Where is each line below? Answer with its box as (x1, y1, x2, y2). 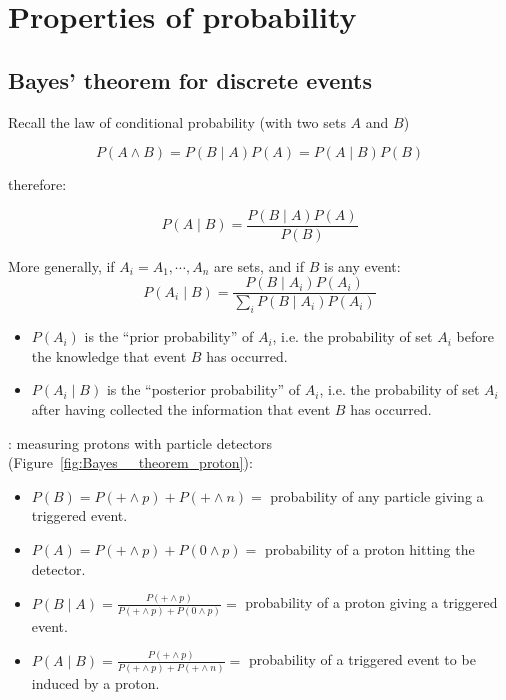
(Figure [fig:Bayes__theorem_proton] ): (8, 452, 253, 473)
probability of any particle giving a (270, 485, 484, 506)
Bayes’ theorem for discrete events (8, 64, 373, 95)
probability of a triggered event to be (248, 649, 476, 670)
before (456, 326, 494, 347)
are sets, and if (214, 255, 305, 276)
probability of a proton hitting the (264, 539, 475, 560)
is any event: (324, 255, 401, 276)
